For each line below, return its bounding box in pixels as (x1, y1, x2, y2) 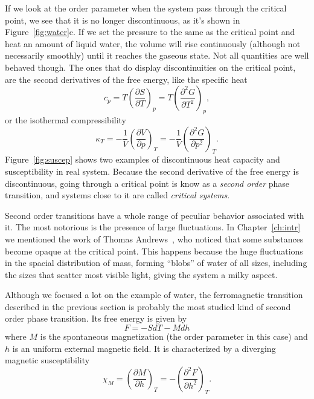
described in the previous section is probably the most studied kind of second (5, 300, 291, 313)
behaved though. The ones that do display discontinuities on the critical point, (5, 60, 296, 73)
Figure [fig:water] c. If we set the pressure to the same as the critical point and (5, 25, 295, 38)
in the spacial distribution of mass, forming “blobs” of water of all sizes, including (5, 256, 307, 269)
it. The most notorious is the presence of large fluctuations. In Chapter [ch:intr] (5, 221, 301, 233)
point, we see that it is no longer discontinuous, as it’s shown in (5, 13, 240, 26)
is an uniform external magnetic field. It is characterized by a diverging (12, 342, 276, 354)
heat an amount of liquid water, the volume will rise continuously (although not (5, 37, 301, 50)
